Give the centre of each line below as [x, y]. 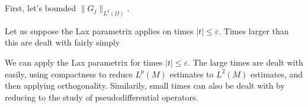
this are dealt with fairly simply [62, 42]
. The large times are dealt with [246, 62]
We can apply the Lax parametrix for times [84, 62]
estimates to [192, 74]
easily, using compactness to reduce [69, 74]
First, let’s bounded [41, 8]
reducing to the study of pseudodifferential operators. [102, 97]
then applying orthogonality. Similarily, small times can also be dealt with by [145, 85]
